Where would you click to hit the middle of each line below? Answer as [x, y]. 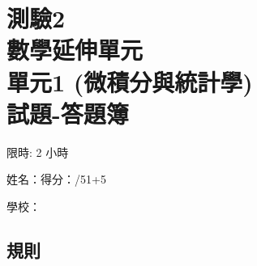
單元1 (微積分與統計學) [130, 81]
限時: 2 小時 [38, 152]
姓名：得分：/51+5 [56, 179]
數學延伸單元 [75, 50]
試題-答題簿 [68, 113]
